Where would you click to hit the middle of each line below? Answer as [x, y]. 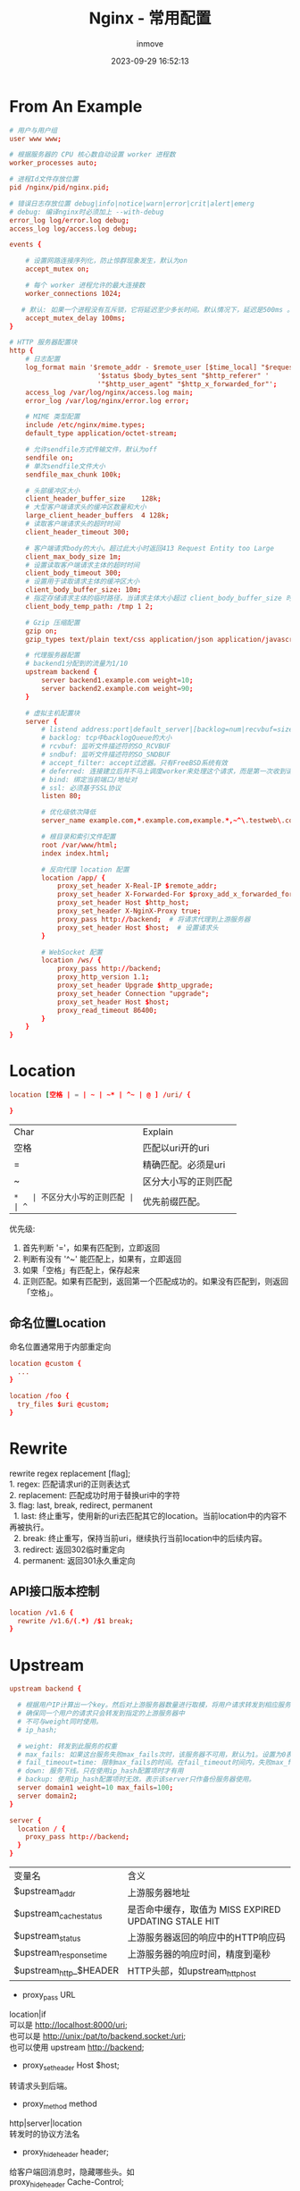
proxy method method [60, 2104]
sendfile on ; [50, 458]
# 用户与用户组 [33, 131]
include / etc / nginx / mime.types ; [85, 426]
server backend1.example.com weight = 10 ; [117, 680]
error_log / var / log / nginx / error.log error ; [108, 400]
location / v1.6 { [42, 1613]
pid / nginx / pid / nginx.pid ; [59, 188]
